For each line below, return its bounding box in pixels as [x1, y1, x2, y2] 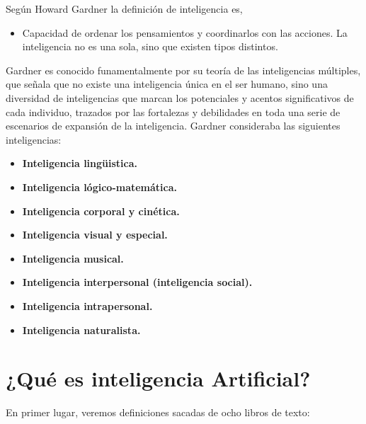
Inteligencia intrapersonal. [22, 298, 153, 313]
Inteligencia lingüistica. [22, 156, 138, 171]
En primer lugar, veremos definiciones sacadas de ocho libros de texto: [6, 405, 310, 420]
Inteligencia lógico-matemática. [22, 179, 178, 194]
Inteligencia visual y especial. [22, 227, 168, 242]
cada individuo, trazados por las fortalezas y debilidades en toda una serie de [6, 104, 341, 119]
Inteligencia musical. [22, 251, 124, 265]
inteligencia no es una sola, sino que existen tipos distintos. [22, 39, 278, 54]
